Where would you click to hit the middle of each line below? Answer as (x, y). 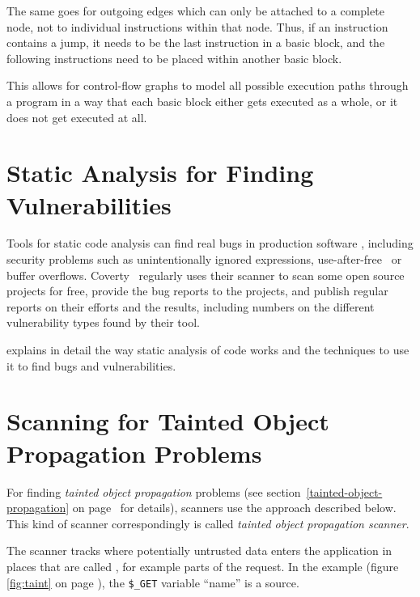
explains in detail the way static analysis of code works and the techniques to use (208, 350)
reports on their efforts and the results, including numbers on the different (191, 306)
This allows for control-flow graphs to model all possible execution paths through (208, 85)
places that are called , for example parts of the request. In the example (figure (203, 566)
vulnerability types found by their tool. (103, 322)
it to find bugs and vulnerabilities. (91, 365)
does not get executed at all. (77, 117)
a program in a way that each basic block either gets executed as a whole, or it (202, 101)
